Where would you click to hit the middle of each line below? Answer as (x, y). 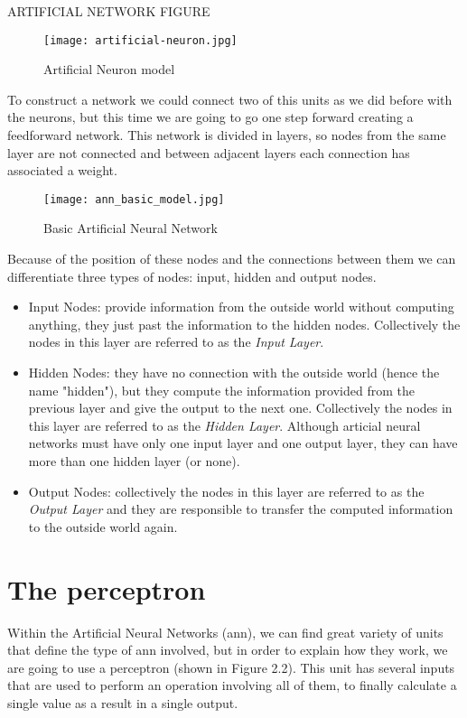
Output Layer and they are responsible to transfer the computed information (241, 509)
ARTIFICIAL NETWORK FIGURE (109, 11)
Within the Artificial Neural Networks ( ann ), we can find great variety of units (225, 632)
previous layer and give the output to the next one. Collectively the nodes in (240, 408)
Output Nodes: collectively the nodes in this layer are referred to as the (226, 491)
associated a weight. (62, 170)
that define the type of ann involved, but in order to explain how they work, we (228, 650)
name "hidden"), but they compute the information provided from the (221, 390)
